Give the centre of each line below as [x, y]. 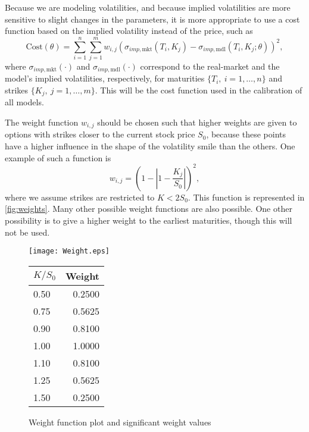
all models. [24, 102]
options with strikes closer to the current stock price [100, 134]
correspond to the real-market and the [210, 66]
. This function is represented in [246, 197]
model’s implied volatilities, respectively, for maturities [105, 78]
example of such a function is [58, 157]
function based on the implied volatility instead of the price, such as [129, 31]
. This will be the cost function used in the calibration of [199, 90]
